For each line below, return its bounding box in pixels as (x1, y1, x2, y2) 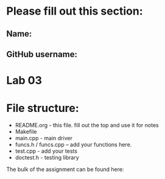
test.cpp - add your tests (15, 147, 78, 155)
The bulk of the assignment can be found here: (6, 166, 124, 173)
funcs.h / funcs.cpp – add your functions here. (15, 141, 132, 149)
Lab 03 (6, 74, 43, 88)
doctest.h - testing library (15, 154, 79, 161)
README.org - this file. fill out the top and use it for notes (15, 122, 160, 129)
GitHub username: (6, 49, 78, 59)
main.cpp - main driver (15, 135, 73, 142)
